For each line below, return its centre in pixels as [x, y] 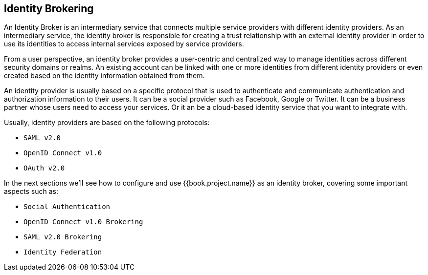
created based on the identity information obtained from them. [104, 76]
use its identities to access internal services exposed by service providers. [124, 44]
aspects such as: [31, 191]
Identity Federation [63, 252]
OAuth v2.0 [44, 168]
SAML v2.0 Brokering [63, 237]
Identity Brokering [49, 9]
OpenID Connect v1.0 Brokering [83, 222]
